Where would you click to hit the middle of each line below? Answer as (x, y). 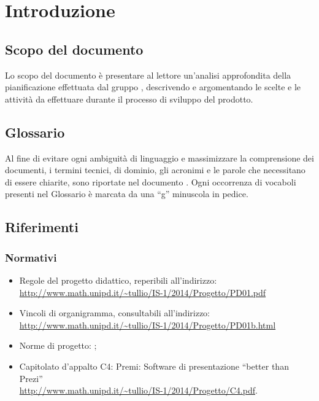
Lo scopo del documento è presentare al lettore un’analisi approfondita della (148, 75)
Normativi (31, 257)
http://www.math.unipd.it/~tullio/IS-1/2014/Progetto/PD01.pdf (143, 292)
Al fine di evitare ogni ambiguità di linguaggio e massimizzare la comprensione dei (159, 158)
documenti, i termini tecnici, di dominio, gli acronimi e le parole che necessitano (155, 170)
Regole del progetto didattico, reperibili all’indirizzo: (118, 280)
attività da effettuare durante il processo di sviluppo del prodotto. (129, 99)
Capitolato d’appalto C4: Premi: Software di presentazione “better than (154, 366)
